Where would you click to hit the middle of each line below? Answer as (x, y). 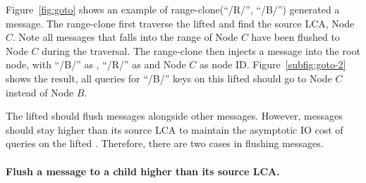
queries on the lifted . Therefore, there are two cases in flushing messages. (165, 143)
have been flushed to (295, 37)
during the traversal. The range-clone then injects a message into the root (201, 50)
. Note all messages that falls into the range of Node (126, 37)
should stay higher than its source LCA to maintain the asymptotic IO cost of (175, 129)
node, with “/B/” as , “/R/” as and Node (96, 64)
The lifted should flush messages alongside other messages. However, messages (174, 116)
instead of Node (40, 92)
